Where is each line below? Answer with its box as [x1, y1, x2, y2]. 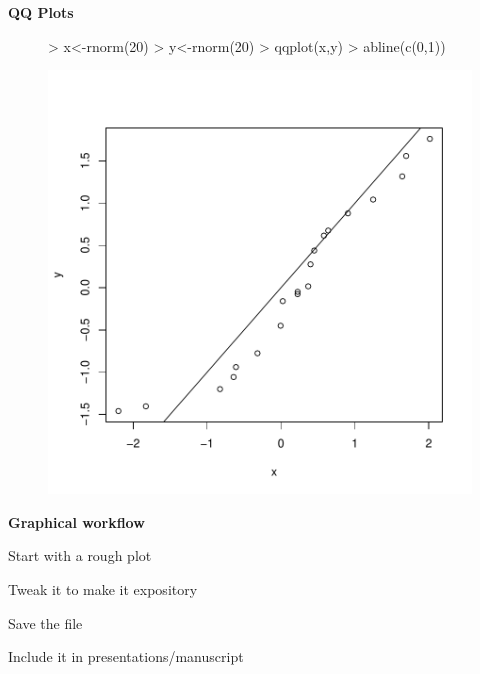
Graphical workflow [8, 511, 145, 532]
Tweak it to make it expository [8, 578, 198, 599]
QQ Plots [8, 2, 74, 22]
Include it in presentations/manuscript [8, 646, 244, 667]
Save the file [8, 612, 83, 633]
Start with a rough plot [8, 545, 152, 566]
